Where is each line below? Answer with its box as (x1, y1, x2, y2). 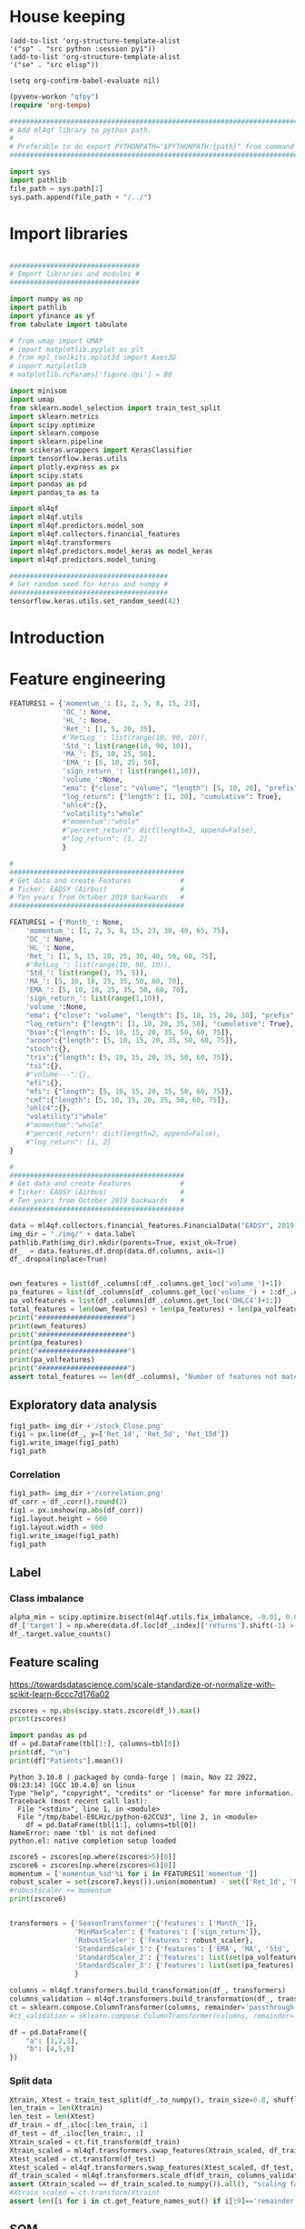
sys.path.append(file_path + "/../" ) (9, 193, 152, 202)
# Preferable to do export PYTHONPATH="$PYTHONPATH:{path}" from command (9, 143, 295, 152)
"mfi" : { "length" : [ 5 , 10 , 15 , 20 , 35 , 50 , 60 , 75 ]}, (25, 1086, 233, 1096)
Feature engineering (9, 669, 166, 690)
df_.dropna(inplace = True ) (9, 1254, 107, 1264)
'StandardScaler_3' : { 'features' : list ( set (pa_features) (74, 1961, 295, 1970)
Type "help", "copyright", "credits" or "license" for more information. (9, 1788, 295, 1797)
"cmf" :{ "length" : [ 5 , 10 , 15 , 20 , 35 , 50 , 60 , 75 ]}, (25, 1095, 230, 1105)
